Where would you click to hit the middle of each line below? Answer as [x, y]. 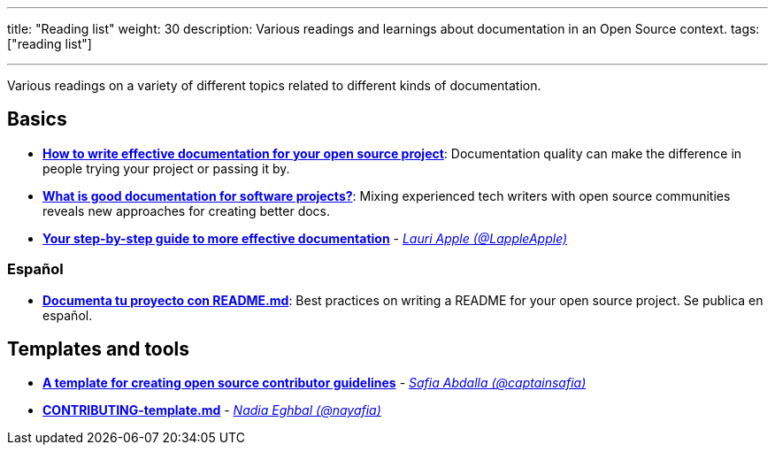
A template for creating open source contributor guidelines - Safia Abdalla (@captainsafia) [315, 383]
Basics [37, 119]
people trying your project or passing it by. [166, 168]
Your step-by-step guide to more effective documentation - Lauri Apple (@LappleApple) [305, 238]
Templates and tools [99, 349]
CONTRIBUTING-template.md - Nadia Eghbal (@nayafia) [212, 410]
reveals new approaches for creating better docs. [187, 211]
